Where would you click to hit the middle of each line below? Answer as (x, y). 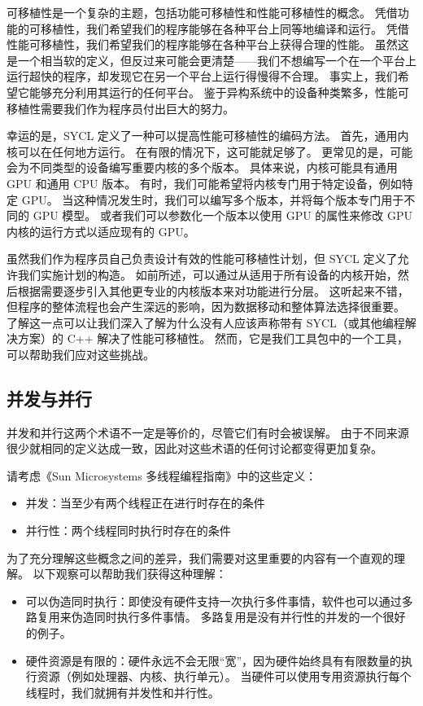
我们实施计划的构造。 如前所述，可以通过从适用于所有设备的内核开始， (207, 274)
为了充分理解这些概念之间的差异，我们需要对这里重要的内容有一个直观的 (200, 557)
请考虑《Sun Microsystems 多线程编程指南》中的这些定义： (162, 475)
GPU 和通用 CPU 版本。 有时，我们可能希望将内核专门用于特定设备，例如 (204, 183)
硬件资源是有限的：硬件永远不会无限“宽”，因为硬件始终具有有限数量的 (214, 660)
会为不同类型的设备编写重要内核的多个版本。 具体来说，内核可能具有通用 (202, 167)
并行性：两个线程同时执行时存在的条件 (128, 531)
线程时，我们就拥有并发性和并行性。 (122, 692)
